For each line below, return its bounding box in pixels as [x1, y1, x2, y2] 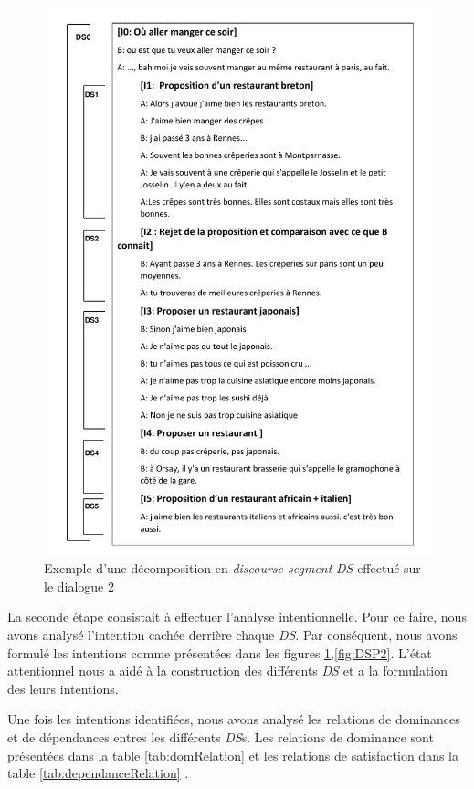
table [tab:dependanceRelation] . [7, 763, 189, 783]
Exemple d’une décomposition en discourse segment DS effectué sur [44, 559, 421, 578]
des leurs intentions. [7, 678, 119, 698]
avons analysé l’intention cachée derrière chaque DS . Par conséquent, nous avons [7, 625, 458, 645]
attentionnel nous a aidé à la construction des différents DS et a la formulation [7, 661, 448, 680]
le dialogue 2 [44, 576, 114, 595]
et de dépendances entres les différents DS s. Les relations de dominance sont [7, 728, 434, 747]
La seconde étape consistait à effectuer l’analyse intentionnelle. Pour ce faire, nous [7, 607, 467, 626]
